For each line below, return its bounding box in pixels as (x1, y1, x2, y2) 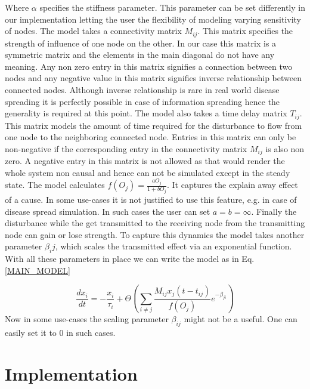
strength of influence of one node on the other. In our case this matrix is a (5, 36, 277, 49)
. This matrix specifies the (197, 24, 293, 37)
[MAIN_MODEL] (5, 264, 70, 276)
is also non (265, 142, 305, 155)
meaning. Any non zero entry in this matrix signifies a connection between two (5, 60, 293, 72)
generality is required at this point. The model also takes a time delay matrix (5, 107, 287, 119)
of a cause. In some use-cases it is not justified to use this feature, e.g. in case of (5, 193, 297, 205)
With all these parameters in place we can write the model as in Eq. (5, 252, 255, 265)
